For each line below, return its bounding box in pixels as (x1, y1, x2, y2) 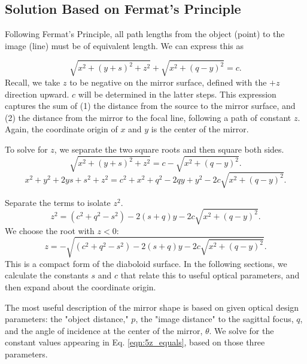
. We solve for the (209, 324, 274, 336)
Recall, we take (5, 75, 60, 88)
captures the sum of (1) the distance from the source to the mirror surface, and (5, 99, 296, 112)
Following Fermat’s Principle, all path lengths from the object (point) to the (5, 28, 285, 40)
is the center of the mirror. (151, 123, 249, 135)
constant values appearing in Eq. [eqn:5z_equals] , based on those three (5, 336, 265, 348)
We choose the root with (5, 224, 95, 236)
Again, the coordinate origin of (5, 123, 118, 135)
